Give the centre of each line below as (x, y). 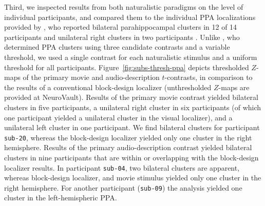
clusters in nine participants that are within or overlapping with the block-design (131, 157)
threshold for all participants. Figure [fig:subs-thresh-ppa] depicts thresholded (127, 67)
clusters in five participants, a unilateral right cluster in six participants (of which (133, 107)
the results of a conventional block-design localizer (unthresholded (108, 87)
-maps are (234, 87)
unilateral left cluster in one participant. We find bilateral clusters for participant (132, 127)
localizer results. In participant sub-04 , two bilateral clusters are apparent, (122, 167)
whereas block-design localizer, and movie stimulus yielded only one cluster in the (133, 178)
